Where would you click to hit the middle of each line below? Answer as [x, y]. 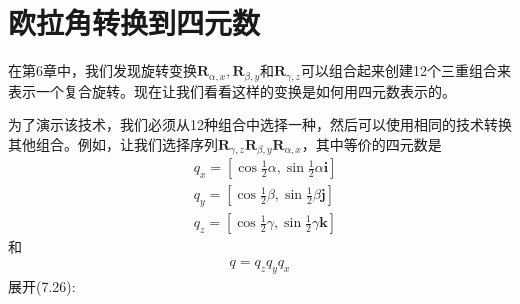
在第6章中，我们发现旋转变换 [102, 70]
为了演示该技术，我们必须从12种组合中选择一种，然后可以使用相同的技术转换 [260, 124]
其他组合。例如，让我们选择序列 [113, 143]
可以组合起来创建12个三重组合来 [405, 70]
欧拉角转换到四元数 [134, 22]
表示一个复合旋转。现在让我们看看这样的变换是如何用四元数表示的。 [232, 90]
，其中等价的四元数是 [371, 143]
